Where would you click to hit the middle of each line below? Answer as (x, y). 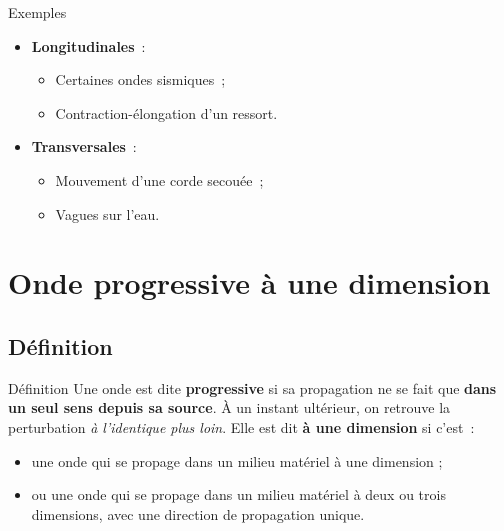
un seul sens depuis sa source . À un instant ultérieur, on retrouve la (229, 407)
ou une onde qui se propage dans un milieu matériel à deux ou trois (238, 494)
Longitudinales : (88, 45)
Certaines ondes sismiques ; (140, 79)
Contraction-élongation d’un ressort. (166, 112)
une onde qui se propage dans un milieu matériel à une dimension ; (237, 460)
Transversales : (84, 146)
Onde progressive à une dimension (249, 282)
